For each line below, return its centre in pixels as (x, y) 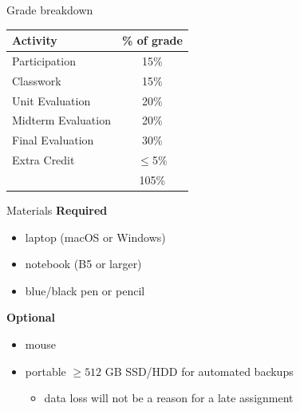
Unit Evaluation (51, 100)
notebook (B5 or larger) (83, 264)
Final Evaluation (53, 140)
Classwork (37, 80)
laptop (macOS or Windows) (95, 237)
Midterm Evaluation (61, 120)
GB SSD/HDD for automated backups (199, 371)
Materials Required (57, 210)
